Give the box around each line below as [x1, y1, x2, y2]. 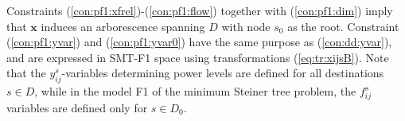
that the [6, 64, 46, 81]
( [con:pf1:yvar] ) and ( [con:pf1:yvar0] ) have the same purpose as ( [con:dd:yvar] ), [6, 33, 392, 50]
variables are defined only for [6, 99, 148, 115]
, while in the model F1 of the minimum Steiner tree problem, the [34, 83, 356, 100]
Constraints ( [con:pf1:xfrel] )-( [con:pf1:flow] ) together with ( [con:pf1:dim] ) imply [6, 2, 393, 18]
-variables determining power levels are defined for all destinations [61, 64, 384, 81]
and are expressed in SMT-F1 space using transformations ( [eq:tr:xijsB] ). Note [6, 49, 389, 65]
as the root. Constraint [287, 18, 399, 34]
